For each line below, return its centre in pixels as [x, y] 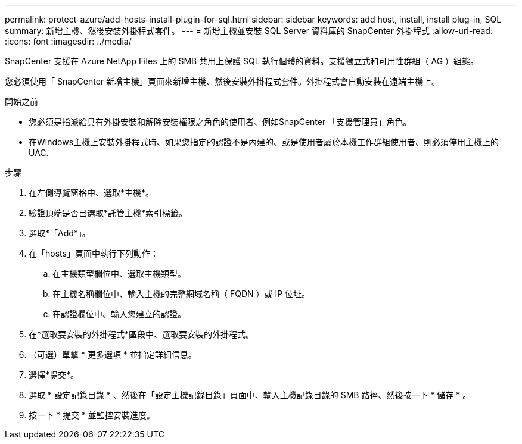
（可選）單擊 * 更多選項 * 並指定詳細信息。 [113, 354]
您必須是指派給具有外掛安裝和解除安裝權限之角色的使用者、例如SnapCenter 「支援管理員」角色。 [220, 122]
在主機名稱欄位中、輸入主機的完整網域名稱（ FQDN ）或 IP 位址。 [181, 294]
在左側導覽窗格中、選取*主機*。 [91, 193]
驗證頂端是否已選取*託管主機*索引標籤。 [108, 213]
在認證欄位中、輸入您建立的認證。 [119, 314]
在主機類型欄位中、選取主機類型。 [119, 273]
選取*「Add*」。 [60, 233]
